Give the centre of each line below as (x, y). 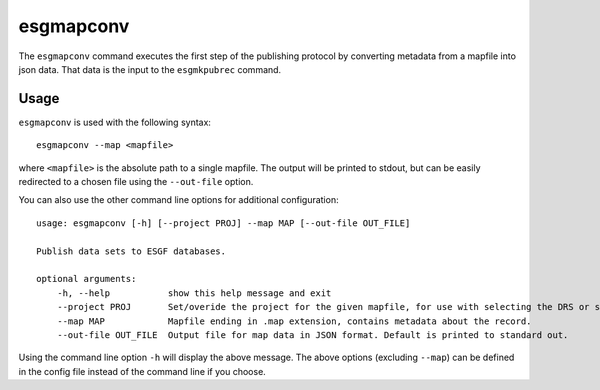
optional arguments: (86, 279)
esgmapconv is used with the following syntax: (115, 122)
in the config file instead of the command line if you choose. (142, 371)
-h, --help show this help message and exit (194, 293)
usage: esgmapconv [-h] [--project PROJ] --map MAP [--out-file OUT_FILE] (223, 223)
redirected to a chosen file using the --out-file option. (136, 182)
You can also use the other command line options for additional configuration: (178, 200)
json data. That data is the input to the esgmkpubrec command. (150, 69)
